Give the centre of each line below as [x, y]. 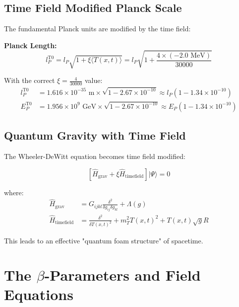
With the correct [30, 80]
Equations [39, 294]
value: [93, 80]
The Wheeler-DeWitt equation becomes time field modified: [95, 156]
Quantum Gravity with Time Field [95, 135]
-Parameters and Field [122, 275]
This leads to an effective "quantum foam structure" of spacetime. [104, 241]
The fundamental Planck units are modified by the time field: [97, 29]
